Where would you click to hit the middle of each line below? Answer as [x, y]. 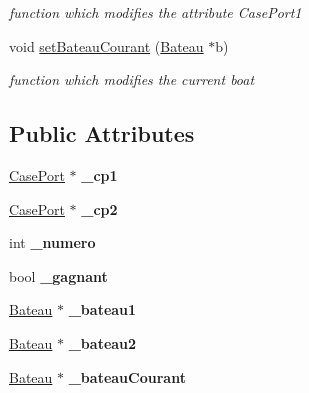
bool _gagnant [58, 275]
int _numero [52, 242]
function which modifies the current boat [132, 79]
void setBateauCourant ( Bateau [106, 45]
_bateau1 [102, 309]
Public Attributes [102, 133]
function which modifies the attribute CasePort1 [155, 12]
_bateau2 [102, 342]
